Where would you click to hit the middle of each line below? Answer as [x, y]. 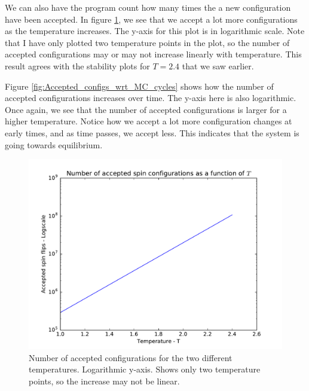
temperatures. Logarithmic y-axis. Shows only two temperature [145, 369]
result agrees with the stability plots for [77, 65]
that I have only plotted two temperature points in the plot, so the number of [147, 42]
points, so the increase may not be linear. [104, 381]
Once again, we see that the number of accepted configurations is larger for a [146, 109]
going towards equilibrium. [54, 144]
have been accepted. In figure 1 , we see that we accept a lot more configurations [151, 19]
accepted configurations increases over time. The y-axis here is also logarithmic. [151, 98]
